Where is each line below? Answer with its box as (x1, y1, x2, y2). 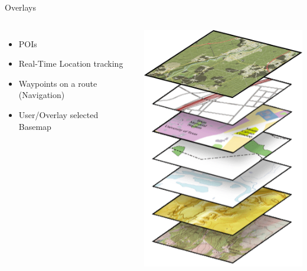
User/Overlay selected (18, 108, 99, 120)
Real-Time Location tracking (18, 57, 123, 70)
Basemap (18, 120, 51, 132)
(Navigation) (18, 89, 65, 101)
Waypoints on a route (18, 77, 97, 89)
